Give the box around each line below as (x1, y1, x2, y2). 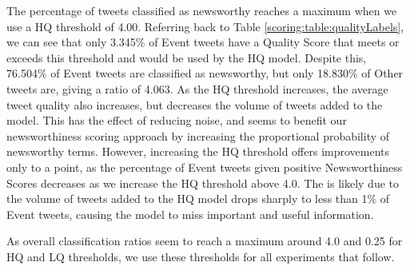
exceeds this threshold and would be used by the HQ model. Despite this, (6, 49, 367, 66)
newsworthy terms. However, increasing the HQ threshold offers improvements (6, 143, 390, 160)
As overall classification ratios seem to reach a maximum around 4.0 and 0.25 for (6, 232, 403, 249)
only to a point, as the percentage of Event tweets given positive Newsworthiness (6, 158, 403, 175)
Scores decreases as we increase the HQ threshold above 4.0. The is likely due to (6, 174, 399, 191)
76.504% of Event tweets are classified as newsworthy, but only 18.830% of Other (6, 65, 404, 81)
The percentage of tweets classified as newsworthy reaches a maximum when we (6, 2, 397, 18)
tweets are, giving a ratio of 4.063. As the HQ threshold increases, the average (6, 80, 388, 97)
